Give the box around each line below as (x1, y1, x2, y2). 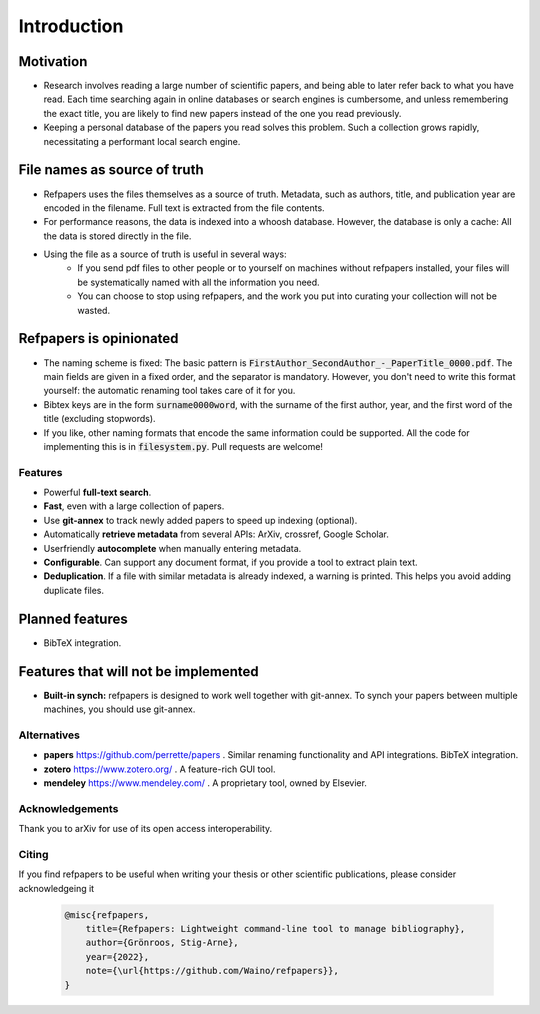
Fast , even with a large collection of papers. (43, 500, 225, 512)
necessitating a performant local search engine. (43, 135, 241, 147)
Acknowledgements (18, 801, 119, 815)
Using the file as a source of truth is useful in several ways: (43, 248, 287, 260)
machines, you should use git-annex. (43, 703, 196, 715)
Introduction (18, 15, 124, 37)
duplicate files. (43, 584, 105, 596)
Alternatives (18, 728, 80, 742)
